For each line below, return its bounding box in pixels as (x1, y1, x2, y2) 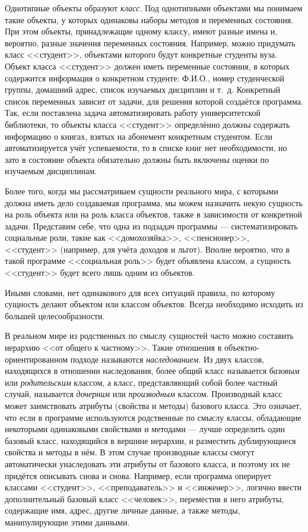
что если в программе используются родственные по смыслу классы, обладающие (5, 411, 301, 423)
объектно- (224, 341, 260, 354)
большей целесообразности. (5, 309, 105, 322)
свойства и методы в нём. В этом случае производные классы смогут (5, 446, 255, 458)
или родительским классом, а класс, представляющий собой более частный (5, 376, 278, 388)
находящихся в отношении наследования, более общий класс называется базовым (5, 364, 300, 377)
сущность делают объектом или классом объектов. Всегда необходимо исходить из (5, 298, 303, 310)
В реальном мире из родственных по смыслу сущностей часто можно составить (5, 329, 294, 342)
